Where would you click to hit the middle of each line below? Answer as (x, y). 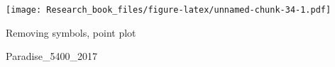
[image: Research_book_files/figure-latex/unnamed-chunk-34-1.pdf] (169, 10)
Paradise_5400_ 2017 (52, 56)
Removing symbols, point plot (71, 32)
